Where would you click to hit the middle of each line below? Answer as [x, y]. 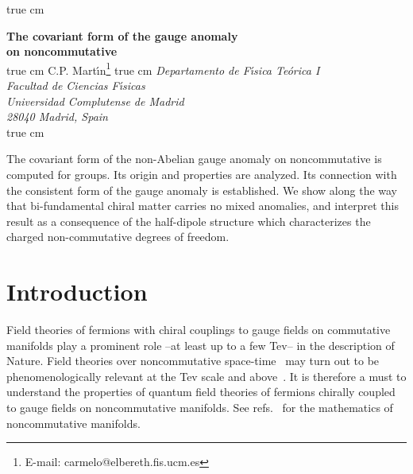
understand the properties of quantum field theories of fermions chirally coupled [201, 392]
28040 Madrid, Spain [57, 117]
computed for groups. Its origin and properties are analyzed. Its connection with [202, 174]
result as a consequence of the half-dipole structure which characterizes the [189, 221]
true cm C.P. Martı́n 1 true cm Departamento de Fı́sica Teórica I [163, 68]
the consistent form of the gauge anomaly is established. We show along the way [202, 190]
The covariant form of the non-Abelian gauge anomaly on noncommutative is [194, 159]
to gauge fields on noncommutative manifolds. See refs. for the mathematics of [200, 408]
